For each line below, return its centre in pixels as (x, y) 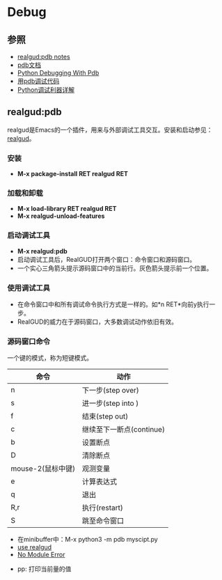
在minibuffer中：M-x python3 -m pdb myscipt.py (87, 540)
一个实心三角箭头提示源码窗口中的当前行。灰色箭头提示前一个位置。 (115, 268)
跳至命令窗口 (103, 521)
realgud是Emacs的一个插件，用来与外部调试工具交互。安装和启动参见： (110, 130)
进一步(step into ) (111, 403)
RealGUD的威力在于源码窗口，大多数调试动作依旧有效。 (97, 322)
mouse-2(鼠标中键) (43, 469)
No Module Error (41, 555)
